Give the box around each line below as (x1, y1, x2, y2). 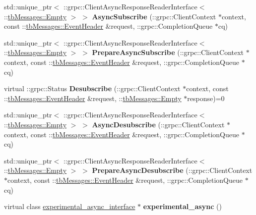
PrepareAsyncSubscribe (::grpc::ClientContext (92, 47, 244, 57)
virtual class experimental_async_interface (4, 201, 135, 212)
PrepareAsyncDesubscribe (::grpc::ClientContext (92, 165, 253, 175)
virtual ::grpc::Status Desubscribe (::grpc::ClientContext (4, 83, 181, 94)
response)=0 (187, 93, 225, 103)
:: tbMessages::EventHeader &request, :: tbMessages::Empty (4, 93, 182, 103)
